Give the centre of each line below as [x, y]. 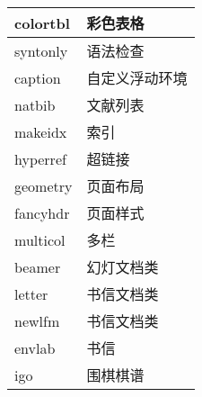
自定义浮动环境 [137, 78]
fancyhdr [42, 212]
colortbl [42, 23]
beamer [38, 266]
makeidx [41, 131]
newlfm [37, 320]
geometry [44, 185]
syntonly [41, 50]
